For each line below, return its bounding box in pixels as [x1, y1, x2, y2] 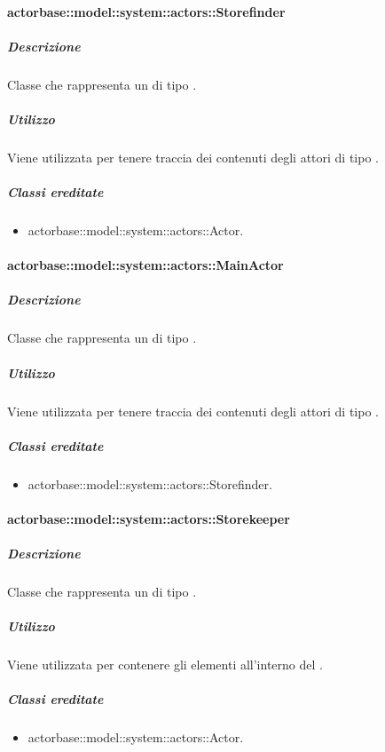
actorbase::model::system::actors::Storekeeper [7, 509, 290, 527]
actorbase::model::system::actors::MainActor [7, 256, 284, 274]
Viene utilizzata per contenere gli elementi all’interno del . [7, 655, 323, 674]
